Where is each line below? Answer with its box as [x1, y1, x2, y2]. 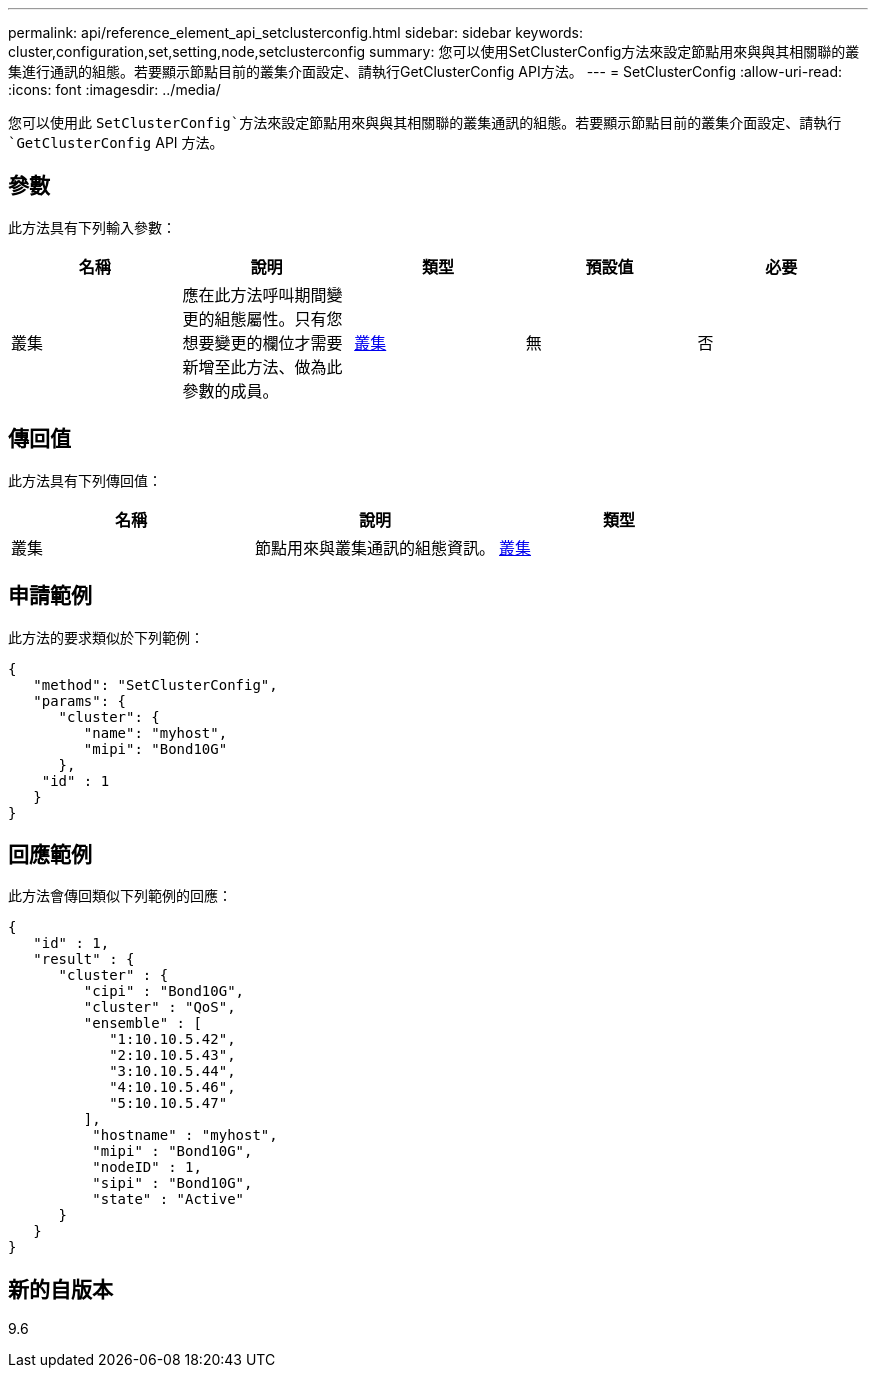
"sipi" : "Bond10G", [92, 1175, 253, 1192]
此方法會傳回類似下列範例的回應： [8, 887, 232, 905]
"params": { [33, 692, 127, 709]
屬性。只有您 [246, 308, 343, 329]
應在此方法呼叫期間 [182, 284, 327, 305]
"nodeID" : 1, [92, 1159, 202, 1176]
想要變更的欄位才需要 [182, 332, 343, 353]
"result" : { [33, 951, 135, 968]
